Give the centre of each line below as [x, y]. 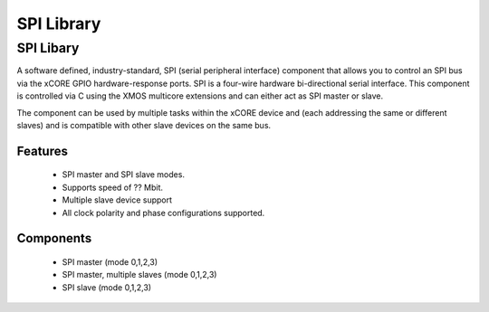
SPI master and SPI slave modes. [124, 175]
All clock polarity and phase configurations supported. [163, 213]
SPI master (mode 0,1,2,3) [110, 261]
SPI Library [59, 24]
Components [54, 238]
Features [42, 151]
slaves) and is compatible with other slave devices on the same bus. [144, 125]
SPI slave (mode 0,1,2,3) [107, 287]
